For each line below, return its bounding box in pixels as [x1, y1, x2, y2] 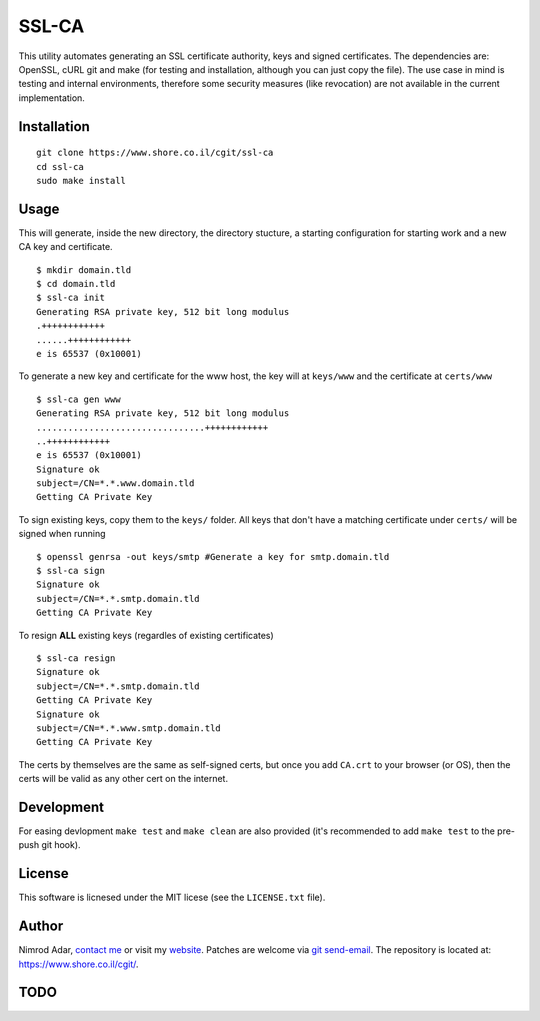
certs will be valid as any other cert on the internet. [18, 773, 229, 785]
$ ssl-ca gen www [36, 393, 121, 405]
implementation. [18, 91, 85, 104]
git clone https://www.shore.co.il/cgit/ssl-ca [36, 147, 274, 159]
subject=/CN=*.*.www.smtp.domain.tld [36, 722, 222, 734]
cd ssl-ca [36, 161, 84, 172]
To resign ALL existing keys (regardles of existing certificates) [18, 629, 274, 641]
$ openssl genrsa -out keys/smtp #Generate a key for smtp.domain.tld [36, 551, 390, 562]
